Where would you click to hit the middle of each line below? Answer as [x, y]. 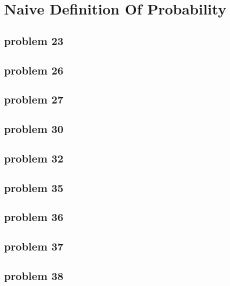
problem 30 [34, 129]
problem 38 [34, 276]
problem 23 [34, 40]
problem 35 [34, 187]
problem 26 [34, 70]
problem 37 [34, 246]
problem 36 [34, 217]
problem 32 [34, 158]
